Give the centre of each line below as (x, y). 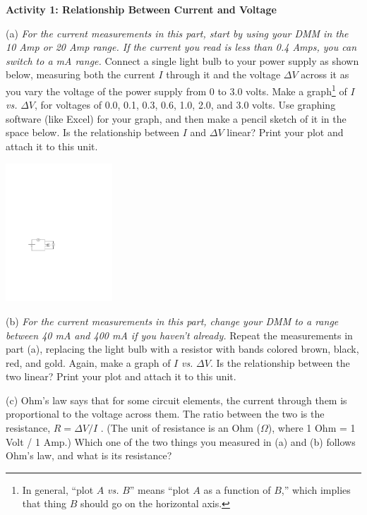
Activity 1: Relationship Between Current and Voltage (141, 9)
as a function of (237, 489)
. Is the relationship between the (280, 362)
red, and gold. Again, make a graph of (88, 362)
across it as (325, 74)
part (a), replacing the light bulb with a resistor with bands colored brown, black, (182, 349)
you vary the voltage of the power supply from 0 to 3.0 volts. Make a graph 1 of (176, 90)
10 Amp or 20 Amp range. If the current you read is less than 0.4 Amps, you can (181, 47)
